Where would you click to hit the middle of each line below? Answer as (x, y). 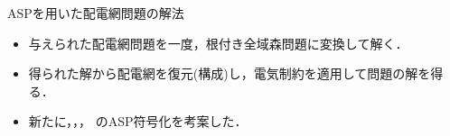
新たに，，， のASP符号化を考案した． (138, 121)
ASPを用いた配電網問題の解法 (96, 13)
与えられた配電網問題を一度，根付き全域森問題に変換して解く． (218, 43)
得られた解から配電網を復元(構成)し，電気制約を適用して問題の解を (230, 73)
